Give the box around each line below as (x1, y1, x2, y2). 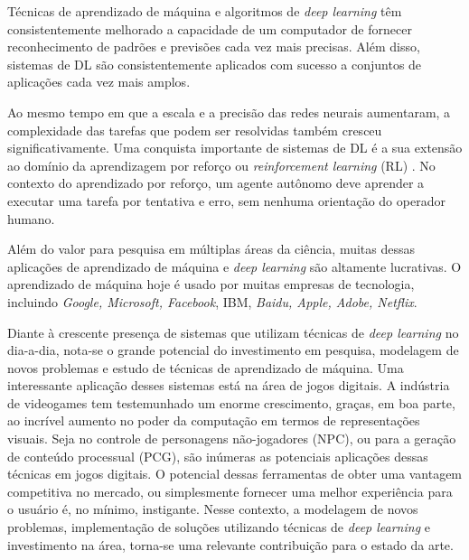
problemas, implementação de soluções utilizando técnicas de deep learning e (7, 518, 430, 537)
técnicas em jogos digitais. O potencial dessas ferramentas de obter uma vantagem (7, 464, 463, 483)
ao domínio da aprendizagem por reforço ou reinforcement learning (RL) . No (7, 155, 436, 174)
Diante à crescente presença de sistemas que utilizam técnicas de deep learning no (7, 322, 459, 341)
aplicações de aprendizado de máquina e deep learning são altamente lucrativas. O (7, 257, 462, 275)
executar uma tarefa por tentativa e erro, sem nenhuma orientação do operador (7, 191, 446, 210)
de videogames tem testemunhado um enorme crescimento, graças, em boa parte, (7, 393, 455, 412)
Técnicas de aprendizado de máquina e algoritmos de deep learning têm (7, 2, 402, 20)
